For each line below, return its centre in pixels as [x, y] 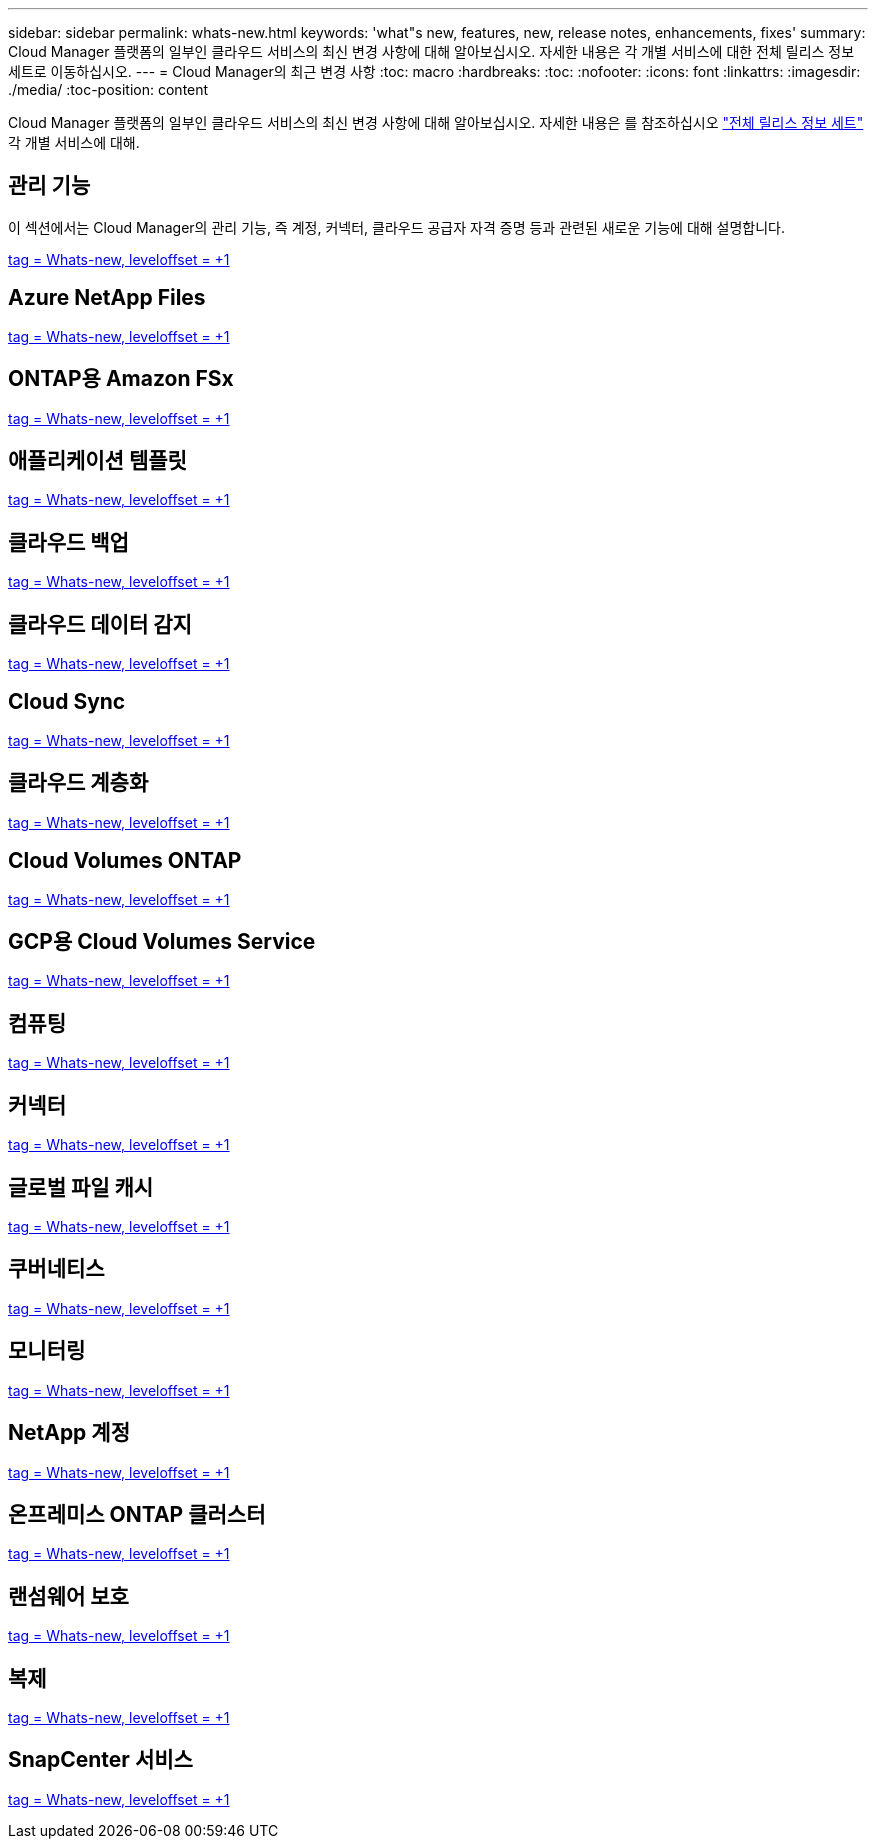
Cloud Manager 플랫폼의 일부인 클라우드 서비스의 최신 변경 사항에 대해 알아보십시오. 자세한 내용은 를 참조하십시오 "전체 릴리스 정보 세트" [436, 122]
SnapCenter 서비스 [100, 1760]
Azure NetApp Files [107, 298]
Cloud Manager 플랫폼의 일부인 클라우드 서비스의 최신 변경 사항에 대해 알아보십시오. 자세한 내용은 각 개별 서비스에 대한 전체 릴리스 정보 [431, 51]
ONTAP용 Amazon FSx [121, 379]
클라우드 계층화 [78, 783]
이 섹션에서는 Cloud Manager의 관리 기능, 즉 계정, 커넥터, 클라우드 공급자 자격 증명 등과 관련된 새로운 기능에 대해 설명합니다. [397, 227]
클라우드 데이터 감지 [100, 624]
